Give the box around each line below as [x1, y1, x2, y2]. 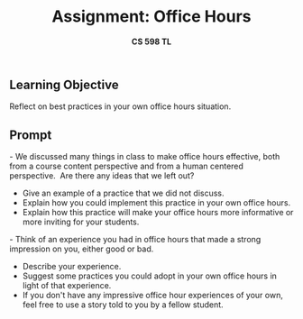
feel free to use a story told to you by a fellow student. [22, 299, 224, 310]
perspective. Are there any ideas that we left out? [9, 170, 195, 181]
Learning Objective [9, 77, 119, 92]
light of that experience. [22, 280, 112, 291]
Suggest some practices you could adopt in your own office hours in [22, 270, 278, 281]
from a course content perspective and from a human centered [9, 160, 243, 172]
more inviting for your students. [22, 216, 140, 227]
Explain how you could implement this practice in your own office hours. [22, 197, 291, 208]
